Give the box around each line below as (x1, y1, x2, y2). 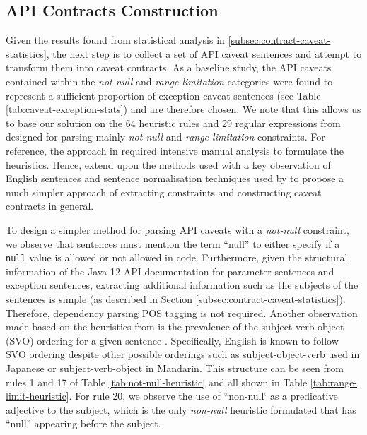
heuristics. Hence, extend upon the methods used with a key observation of (6, 157, 331, 172)
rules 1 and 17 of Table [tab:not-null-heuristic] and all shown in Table (6, 374, 308, 389)
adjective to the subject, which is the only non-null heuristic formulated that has (6, 402, 356, 417)
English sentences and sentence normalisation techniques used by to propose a (6, 171, 344, 186)
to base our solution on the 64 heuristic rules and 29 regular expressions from (6, 115, 341, 130)
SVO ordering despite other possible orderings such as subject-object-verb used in (6, 347, 360, 362)
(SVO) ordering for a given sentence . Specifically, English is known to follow (6, 333, 339, 347)
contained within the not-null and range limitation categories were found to (6, 73, 333, 88)
